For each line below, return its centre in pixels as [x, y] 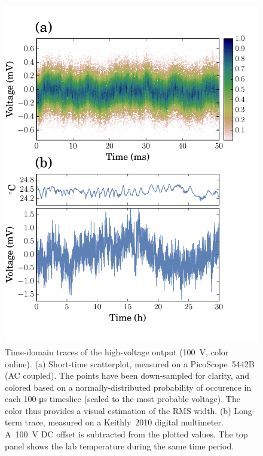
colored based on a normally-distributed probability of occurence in [128, 387]
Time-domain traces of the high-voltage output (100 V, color [117, 351]
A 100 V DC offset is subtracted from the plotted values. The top [126, 434]
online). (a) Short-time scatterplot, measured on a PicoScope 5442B [130, 363]
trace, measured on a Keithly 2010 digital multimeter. [124, 422]
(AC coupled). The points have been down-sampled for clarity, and [127, 375]
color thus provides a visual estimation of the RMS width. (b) [118, 410]
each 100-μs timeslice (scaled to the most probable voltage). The [123, 399]
